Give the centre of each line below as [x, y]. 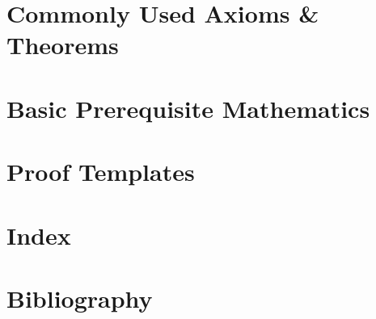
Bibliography [80, 298]
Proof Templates [101, 172]
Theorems [63, 45]
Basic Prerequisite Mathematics [188, 108]
